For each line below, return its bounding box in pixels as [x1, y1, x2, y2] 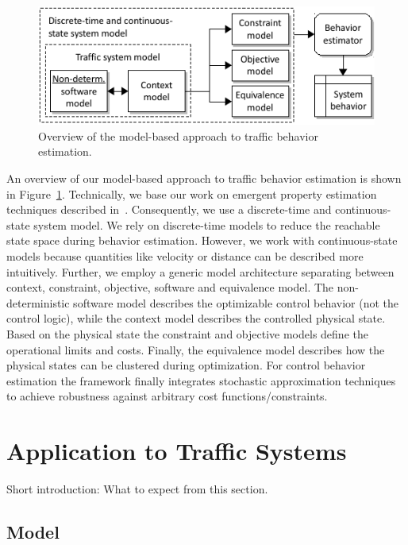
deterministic [6, 294, 70, 311]
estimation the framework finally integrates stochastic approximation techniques [6, 372, 396, 388]
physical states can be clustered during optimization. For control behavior [6, 357, 366, 373]
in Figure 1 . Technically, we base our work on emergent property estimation [6, 185, 377, 202]
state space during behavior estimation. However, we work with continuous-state [6, 232, 398, 249]
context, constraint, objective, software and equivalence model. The [6, 279, 334, 296]
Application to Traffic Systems [6, 435, 347, 467]
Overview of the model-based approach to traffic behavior [38, 127, 318, 144]
